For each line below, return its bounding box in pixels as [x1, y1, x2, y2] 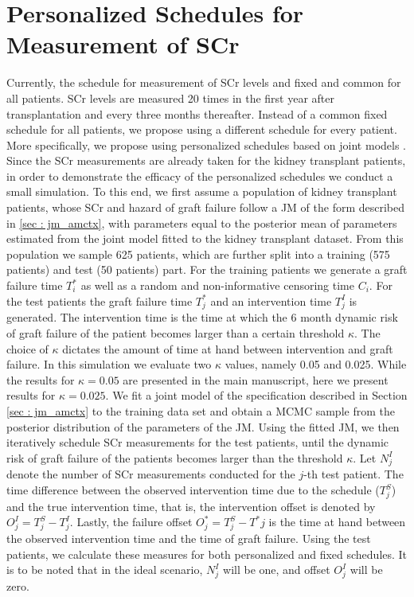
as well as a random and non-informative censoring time [80, 277, 354, 294]
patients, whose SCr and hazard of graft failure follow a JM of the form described [6, 199, 405, 216]
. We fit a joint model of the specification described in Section [105, 387, 408, 404]
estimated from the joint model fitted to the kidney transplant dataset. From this [6, 230, 404, 247]
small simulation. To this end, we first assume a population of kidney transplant [6, 183, 397, 200]
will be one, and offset [223, 561, 330, 578]
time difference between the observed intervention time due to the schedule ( [6, 482, 380, 498]
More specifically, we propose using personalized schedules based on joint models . [6, 136, 407, 153]
